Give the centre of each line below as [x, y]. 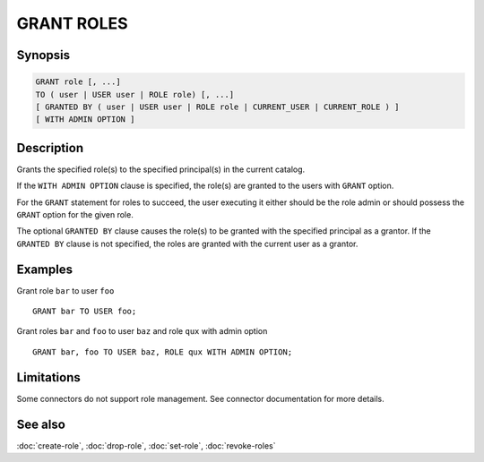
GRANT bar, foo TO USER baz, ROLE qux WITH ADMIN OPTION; [163, 352]
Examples [45, 269]
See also [41, 424]
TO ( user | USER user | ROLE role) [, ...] [135, 94]
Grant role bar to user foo [65, 290]
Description [50, 148]
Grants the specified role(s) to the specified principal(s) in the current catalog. [161, 169]
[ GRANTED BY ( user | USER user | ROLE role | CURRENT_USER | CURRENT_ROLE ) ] [217, 107]
